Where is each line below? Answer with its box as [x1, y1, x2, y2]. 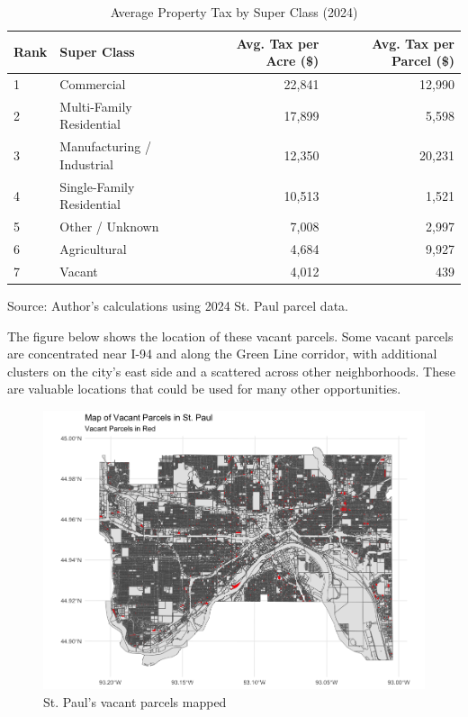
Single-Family [59, 177, 135, 195]
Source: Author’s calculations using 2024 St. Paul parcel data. [7, 295, 348, 314]
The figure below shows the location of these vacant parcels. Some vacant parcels [7, 326, 454, 345]
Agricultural [59, 240, 127, 259]
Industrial [59, 154, 113, 173]
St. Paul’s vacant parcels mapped [43, 692, 227, 711]
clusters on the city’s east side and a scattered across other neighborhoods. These [7, 361, 455, 380]
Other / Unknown [59, 217, 159, 236]
